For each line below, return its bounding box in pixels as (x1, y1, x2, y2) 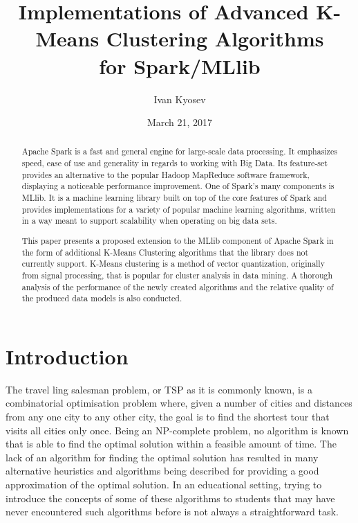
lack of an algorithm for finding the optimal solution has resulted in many (6, 450, 319, 464)
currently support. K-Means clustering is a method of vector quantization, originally (21, 258, 325, 269)
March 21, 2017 (147, 115, 213, 130)
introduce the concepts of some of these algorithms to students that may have (6, 490, 335, 505)
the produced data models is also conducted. (21, 292, 182, 304)
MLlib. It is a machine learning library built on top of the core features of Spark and (21, 192, 327, 204)
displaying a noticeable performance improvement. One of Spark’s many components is (21, 180, 335, 192)
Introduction (6, 342, 129, 370)
